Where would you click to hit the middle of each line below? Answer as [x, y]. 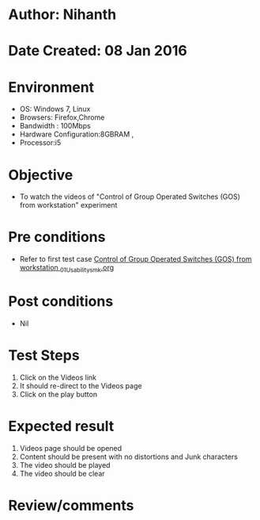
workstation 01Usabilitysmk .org [67, 269]
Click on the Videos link [58, 377]
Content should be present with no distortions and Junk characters [129, 457]
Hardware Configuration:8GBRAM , [77, 134]
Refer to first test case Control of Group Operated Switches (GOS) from [136, 259]
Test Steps [44, 356]
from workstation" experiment [68, 205]
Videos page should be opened [71, 448]
